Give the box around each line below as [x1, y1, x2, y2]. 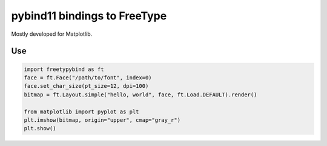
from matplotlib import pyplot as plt [24, 108, 139, 115]
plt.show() [24, 125, 56, 132]
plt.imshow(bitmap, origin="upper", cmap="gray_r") [24, 116, 181, 124]
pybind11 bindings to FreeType [11, 9, 167, 22]
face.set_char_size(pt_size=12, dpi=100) [24, 82, 149, 90]
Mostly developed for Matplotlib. [11, 30, 93, 38]
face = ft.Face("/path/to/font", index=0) [24, 74, 152, 81]
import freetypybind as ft [24, 65, 104, 73]
